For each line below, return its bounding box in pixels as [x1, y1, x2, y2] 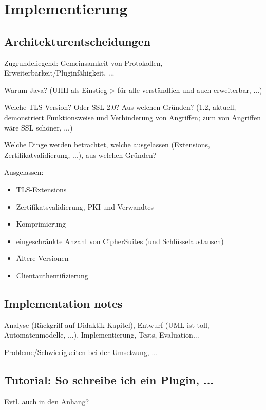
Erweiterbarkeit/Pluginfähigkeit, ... [4, 67, 115, 78]
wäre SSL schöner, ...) [4, 122, 73, 133]
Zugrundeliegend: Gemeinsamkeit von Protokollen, [4, 57, 163, 68]
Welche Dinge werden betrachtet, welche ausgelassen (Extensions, [4, 139, 210, 150]
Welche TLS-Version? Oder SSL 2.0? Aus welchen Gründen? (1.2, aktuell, [4, 102, 236, 113]
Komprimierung [16, 218, 66, 229]
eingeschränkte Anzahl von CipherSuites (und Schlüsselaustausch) [16, 235, 224, 246]
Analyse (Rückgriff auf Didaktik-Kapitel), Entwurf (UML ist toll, [4, 319, 210, 330]
